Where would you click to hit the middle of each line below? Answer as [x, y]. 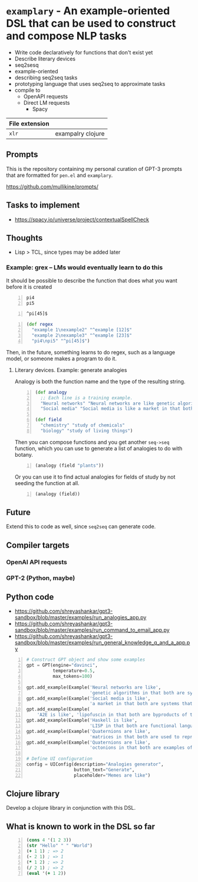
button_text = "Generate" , [104, 770]
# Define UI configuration [59, 759]
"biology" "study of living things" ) [87, 431]
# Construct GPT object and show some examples [86, 660]
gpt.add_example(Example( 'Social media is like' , [88, 698]
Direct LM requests [47, 102]
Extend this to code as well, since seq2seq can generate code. [81, 526]
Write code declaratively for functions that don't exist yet [84, 52]
